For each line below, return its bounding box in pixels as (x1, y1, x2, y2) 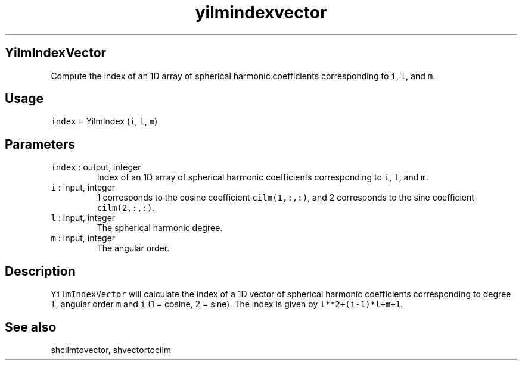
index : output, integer (51, 162, 141, 173)
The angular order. (97, 243, 170, 254)
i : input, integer (51, 182, 116, 193)
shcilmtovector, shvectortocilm (51, 344, 172, 355)
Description (5, 263, 76, 279)
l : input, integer (51, 213, 116, 223)
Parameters (5, 136, 75, 152)
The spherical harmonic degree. (97, 223, 223, 233)
